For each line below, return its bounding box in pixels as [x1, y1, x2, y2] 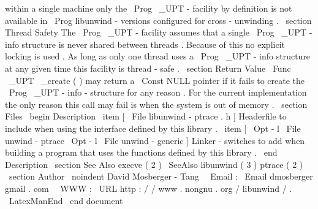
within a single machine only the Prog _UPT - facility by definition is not [5, 2, 292, 14]
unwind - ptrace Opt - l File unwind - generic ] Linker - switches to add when [5, 134, 305, 146]
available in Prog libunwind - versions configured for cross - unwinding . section [5, 13, 312, 26]
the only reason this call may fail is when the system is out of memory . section [5, 97, 308, 110]
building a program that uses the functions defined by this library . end [5, 146, 278, 159]
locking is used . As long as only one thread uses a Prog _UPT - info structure [5, 50, 311, 63]
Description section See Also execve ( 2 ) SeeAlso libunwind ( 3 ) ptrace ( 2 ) [5, 158, 303, 170]
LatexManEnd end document [9, 194, 123, 207]
